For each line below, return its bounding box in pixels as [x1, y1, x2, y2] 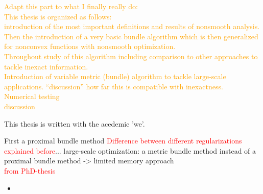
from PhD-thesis [4, 165, 56, 176]
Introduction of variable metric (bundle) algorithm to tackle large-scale [4, 71, 226, 82]
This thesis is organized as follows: [4, 11, 112, 21]
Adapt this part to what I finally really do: [4, 1, 138, 11]
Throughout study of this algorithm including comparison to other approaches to [4, 51, 258, 61]
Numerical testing [4, 91, 60, 102]
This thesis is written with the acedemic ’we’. [4, 118, 145, 129]
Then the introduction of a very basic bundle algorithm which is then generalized [4, 31, 258, 41]
